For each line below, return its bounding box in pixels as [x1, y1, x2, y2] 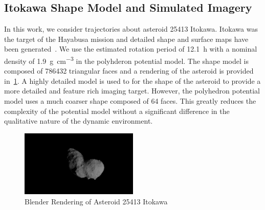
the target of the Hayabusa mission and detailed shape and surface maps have [4, 33, 249, 44]
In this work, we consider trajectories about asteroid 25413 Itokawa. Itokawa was [4, 24, 258, 34]
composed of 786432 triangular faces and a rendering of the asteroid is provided [4, 65, 254, 76]
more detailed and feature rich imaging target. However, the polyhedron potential [4, 85, 260, 96]
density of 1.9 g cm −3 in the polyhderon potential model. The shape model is [4, 54, 249, 66]
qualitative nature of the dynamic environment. [4, 115, 153, 126]
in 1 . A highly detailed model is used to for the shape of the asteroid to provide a [4, 75, 261, 86]
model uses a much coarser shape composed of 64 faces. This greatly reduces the [4, 96, 256, 106]
